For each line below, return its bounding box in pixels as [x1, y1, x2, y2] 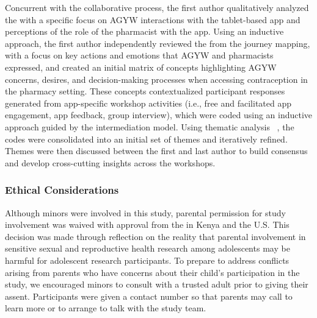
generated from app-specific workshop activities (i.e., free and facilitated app [5, 96, 292, 109]
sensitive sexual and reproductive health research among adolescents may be [5, 242, 290, 255]
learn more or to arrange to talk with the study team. [5, 302, 206, 314]
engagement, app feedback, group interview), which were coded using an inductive [5, 108, 313, 121]
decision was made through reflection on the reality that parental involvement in [5, 230, 306, 242]
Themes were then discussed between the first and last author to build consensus [5, 144, 308, 157]
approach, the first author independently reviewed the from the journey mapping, [5, 37, 310, 49]
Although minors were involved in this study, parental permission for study [5, 206, 286, 219]
